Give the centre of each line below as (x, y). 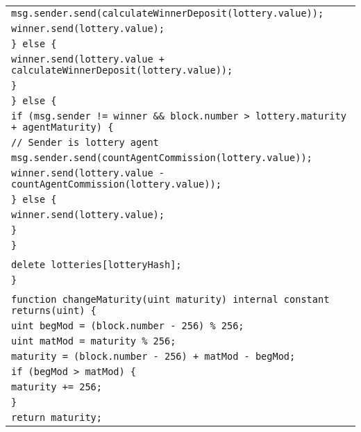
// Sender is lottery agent (85, 142)
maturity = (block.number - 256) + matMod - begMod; (153, 356)
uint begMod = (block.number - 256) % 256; (128, 326)
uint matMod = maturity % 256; (94, 341)
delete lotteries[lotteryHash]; (96, 265)
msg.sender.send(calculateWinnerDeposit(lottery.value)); (168, 13)
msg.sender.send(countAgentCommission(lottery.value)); (162, 158)
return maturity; (57, 417)
